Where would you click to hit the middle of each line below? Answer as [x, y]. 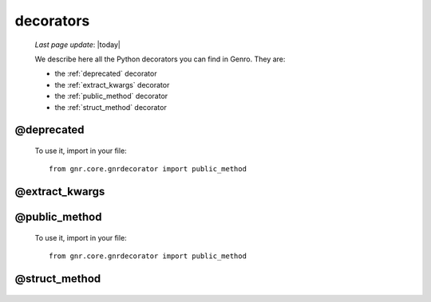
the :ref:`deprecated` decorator [106, 74]
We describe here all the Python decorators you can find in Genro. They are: [160, 59]
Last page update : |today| [78, 45]
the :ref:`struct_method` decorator [111, 107]
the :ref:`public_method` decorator [111, 96]
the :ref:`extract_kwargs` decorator [112, 84]
